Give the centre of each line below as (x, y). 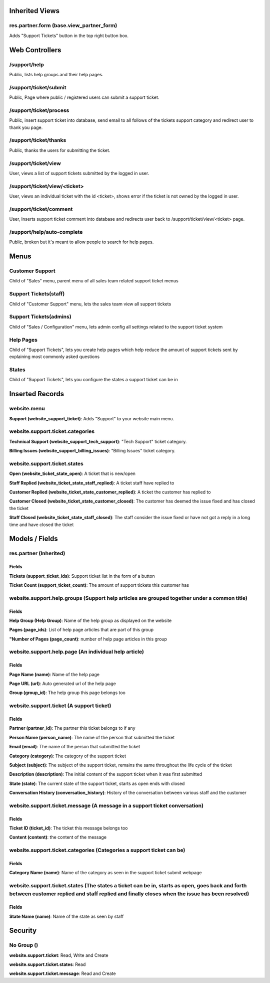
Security (23, 931)
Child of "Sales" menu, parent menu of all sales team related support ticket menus (94, 281)
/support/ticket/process (39, 110)
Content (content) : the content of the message (58, 837)
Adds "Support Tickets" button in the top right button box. (69, 36)
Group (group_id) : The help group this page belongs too (67, 693)
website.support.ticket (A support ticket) (60, 706)
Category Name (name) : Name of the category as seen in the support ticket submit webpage (105, 873)
